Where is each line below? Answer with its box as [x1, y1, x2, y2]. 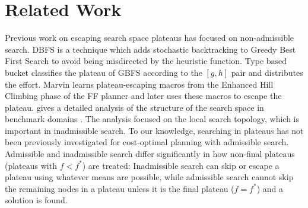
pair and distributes [231, 66, 303, 78]
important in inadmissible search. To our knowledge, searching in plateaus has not [5, 124, 304, 136]
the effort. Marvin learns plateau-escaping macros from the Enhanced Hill [5, 78, 274, 90]
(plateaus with [5, 159, 57, 171]
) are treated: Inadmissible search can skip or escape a [82, 159, 280, 171]
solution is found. [5, 194, 68, 206]
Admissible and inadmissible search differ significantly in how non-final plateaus [5, 148, 295, 160]
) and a [256, 182, 283, 194]
